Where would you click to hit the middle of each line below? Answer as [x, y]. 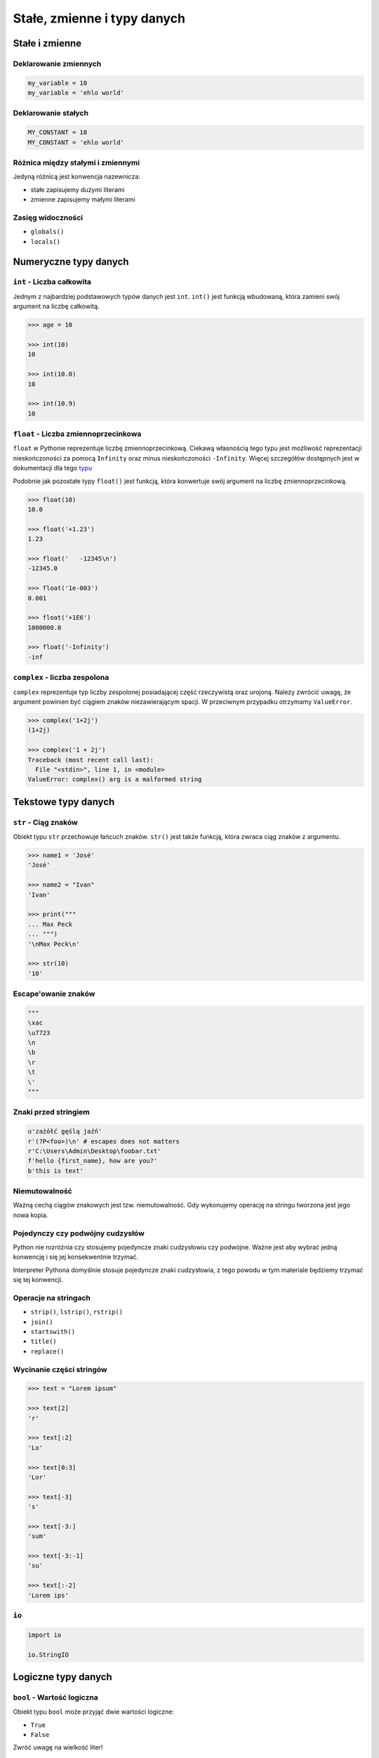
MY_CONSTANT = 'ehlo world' [76, 142]
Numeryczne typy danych [71, 261]
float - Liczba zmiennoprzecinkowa [77, 434]
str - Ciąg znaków [46, 822]
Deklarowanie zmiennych [57, 63]
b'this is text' [56, 1170]
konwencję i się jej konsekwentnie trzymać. [76, 1257]
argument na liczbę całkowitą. [56, 307]
